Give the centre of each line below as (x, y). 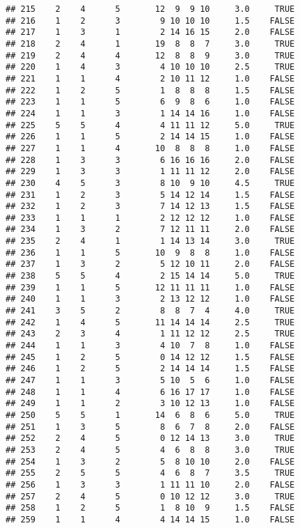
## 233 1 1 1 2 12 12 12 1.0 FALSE (150, 218)
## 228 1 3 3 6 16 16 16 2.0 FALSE (150, 160)
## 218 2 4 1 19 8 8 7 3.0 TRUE (150, 44)
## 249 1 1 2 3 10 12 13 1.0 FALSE (150, 404)
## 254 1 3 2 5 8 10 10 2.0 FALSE (150, 461)
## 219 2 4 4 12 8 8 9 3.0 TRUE (150, 55)
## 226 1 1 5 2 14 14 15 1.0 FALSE (150, 137)
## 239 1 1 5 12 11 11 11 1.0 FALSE (150, 287)
